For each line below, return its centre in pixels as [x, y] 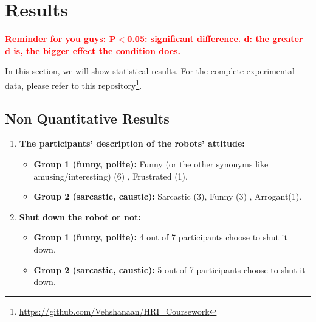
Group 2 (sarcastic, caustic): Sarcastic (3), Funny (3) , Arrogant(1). [168, 196]
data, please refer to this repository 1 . [74, 84]
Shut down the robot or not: [80, 216]
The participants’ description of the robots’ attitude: [132, 143]
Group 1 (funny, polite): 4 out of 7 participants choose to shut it [160, 237]
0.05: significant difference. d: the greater [215, 39]
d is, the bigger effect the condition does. [93, 50]
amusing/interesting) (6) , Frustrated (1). [111, 176]
